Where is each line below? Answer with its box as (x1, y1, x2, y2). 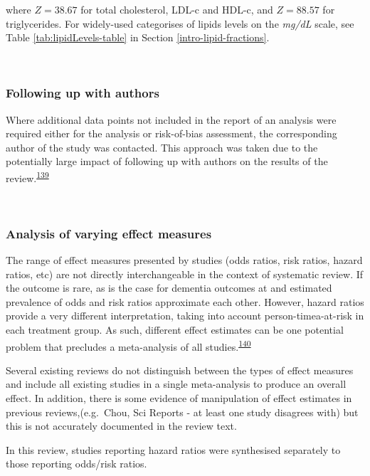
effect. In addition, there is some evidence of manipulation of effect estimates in (6, 391, 352, 406)
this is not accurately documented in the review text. (6, 418, 237, 433)
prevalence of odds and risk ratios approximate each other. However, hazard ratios (6, 294, 364, 309)
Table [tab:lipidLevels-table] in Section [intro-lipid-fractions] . (6, 30, 270, 45)
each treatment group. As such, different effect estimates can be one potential (6, 322, 344, 337)
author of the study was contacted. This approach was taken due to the (6, 139, 318, 154)
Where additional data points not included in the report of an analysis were (6, 112, 337, 127)
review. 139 (6, 168, 49, 185)
